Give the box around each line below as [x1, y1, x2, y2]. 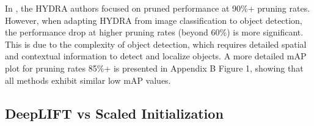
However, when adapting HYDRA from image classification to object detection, [5, 13, 302, 26]
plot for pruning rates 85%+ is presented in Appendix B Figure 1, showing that [5, 61, 304, 74]
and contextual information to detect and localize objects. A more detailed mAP [5, 50, 307, 62]
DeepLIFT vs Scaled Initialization [5, 103, 224, 122]
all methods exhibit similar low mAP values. [5, 73, 171, 86]
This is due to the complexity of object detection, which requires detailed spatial [5, 37, 307, 50]
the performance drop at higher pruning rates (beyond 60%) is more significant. [5, 26, 304, 39]
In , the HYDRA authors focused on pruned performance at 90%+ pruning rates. [5, 2, 310, 14]
